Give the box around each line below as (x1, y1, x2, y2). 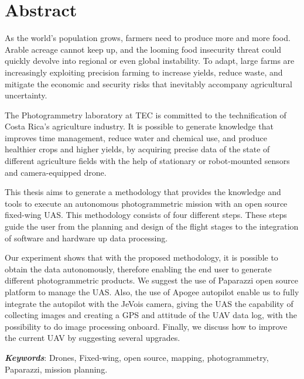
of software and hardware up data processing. (5, 231, 168, 244)
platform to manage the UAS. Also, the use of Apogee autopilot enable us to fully (5, 286, 299, 298)
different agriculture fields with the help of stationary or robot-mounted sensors (5, 155, 290, 167)
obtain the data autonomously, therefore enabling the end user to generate (5, 262, 272, 275)
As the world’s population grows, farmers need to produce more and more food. (5, 32, 291, 44)
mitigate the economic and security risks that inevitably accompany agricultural (5, 77, 292, 90)
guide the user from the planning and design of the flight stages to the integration (5, 220, 299, 233)
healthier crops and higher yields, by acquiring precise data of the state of (5, 143, 270, 155)
